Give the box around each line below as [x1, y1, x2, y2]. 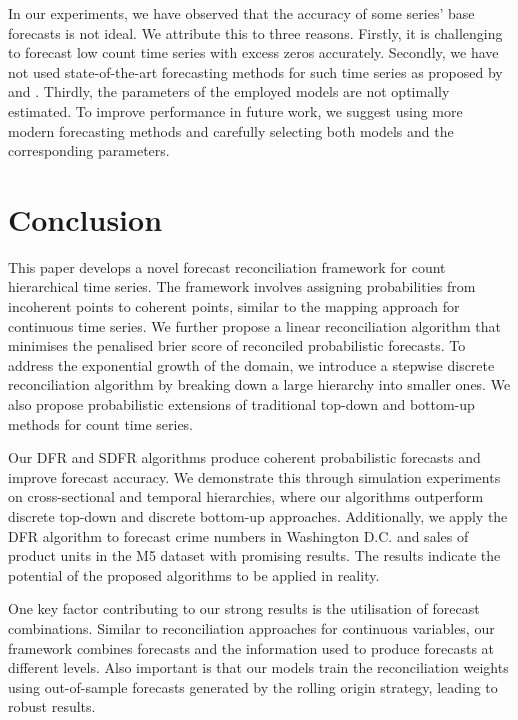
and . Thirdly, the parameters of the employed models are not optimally [8, 81, 450, 102]
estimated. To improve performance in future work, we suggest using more [8, 100, 463, 121]
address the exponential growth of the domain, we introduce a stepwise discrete [8, 354, 495, 375]
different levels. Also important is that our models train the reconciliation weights [8, 657, 509, 678]
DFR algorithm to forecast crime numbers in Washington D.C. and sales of [8, 525, 469, 546]
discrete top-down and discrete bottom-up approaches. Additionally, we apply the [8, 506, 508, 526]
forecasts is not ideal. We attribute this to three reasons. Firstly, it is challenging [8, 22, 503, 43]
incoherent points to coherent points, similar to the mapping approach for [8, 296, 460, 317]
